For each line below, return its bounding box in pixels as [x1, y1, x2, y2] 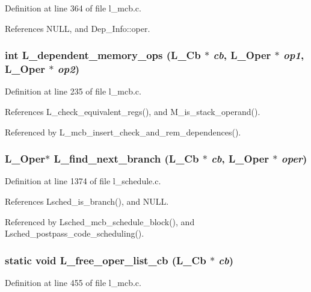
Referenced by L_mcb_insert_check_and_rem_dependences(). [5, 125, 241, 138]
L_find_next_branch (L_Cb [54, 151, 199, 166]
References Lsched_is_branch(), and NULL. [5, 194, 169, 207]
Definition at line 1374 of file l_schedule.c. [5, 175, 161, 187]
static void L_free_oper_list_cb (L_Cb [5, 252, 206, 267]
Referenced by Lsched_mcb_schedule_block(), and [5, 215, 195, 228]
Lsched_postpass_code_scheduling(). [5, 227, 144, 240]
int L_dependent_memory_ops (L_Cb [5, 48, 201, 63]
